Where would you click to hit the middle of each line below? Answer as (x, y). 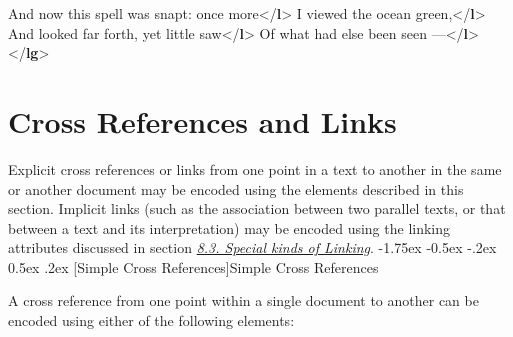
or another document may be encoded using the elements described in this (236, 188)
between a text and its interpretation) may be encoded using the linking (229, 227)
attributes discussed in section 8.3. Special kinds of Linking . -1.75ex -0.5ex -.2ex (252, 247)
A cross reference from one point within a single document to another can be (243, 300)
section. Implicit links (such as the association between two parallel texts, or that (257, 208)
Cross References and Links (202, 120)
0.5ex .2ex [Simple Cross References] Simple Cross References (193, 266)
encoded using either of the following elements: (151, 320)
